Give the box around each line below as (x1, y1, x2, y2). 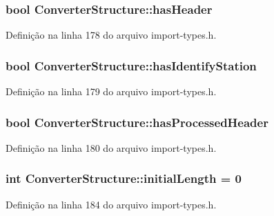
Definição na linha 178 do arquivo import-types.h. (6, 28, 217, 42)
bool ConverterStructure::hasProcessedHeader (6, 113, 268, 130)
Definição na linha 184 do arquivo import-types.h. (6, 197, 217, 211)
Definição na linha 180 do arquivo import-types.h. (6, 140, 217, 155)
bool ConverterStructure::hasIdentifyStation (6, 57, 257, 74)
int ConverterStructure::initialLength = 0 (6, 170, 242, 187)
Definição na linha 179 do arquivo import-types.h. (6, 84, 217, 99)
